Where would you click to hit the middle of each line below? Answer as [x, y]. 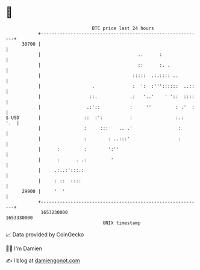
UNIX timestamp [122, 223]
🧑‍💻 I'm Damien [24, 248]
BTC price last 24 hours [123, 28]
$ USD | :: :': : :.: [95, 118]
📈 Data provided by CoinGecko [45, 235]
